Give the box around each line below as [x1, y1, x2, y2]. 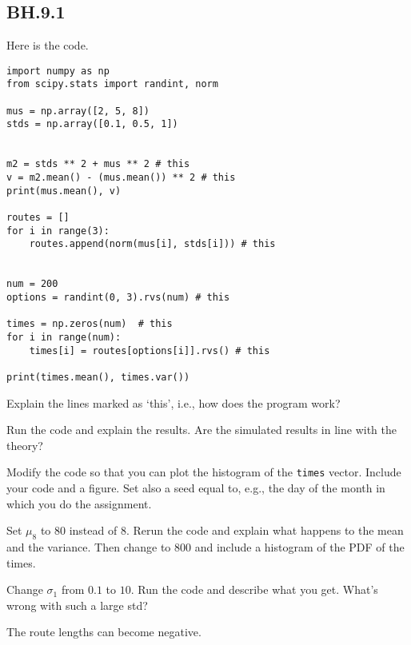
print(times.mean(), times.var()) [6, 371, 190, 383]
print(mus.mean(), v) [6, 185, 122, 197]
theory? [6, 436, 43, 453]
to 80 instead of [40, 522, 118, 539]
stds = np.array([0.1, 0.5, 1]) [6, 118, 178, 130]
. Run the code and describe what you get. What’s [130, 581, 378, 598]
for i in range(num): [6, 331, 122, 343]
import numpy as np [6, 65, 110, 77]
